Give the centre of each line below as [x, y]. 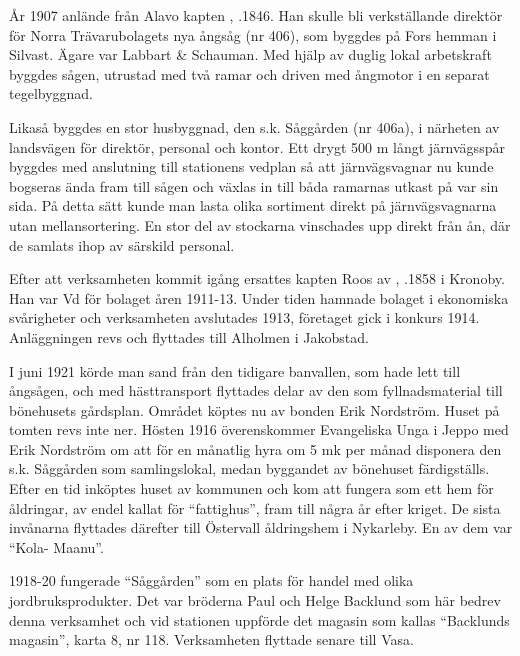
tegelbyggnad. [51, 93]
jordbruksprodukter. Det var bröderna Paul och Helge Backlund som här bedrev [255, 600]
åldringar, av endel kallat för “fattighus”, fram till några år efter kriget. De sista [255, 507]
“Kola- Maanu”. [56, 546]
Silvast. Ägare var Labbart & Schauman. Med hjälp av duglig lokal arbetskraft [250, 54]
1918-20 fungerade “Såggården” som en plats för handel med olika [211, 580]
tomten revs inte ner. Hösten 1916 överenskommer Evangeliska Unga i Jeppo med [259, 429]
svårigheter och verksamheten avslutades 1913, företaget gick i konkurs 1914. [244, 317]
